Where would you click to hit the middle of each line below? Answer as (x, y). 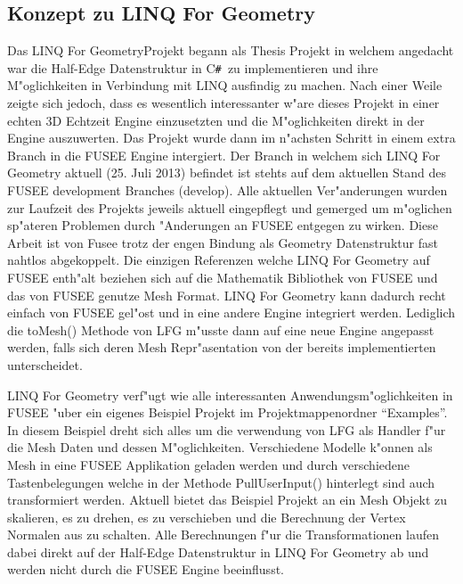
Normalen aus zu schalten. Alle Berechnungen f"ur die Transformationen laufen (223, 535)
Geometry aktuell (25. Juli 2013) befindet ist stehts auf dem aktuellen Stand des (227, 173)
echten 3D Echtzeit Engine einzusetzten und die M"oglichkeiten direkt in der (216, 120)
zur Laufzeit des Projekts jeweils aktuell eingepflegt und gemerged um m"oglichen (230, 207)
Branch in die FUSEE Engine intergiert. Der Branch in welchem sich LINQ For (224, 155)
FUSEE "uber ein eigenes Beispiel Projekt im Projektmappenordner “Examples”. (227, 412)
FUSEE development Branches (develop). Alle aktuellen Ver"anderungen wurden (227, 190)
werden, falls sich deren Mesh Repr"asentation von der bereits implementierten (222, 347)
